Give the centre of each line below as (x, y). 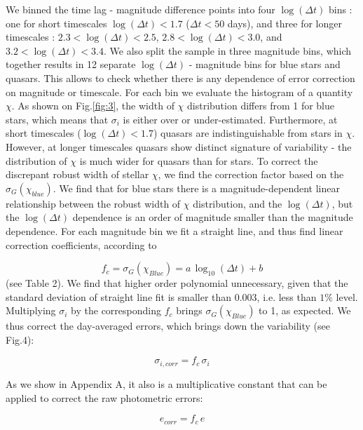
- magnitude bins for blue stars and (265, 64)
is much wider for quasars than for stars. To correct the (199, 160)
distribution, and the (238, 203)
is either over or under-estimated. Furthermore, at (230, 119)
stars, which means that (57, 119)
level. (347, 296)
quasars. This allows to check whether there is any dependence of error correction (180, 78)
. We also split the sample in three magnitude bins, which (227, 50)
